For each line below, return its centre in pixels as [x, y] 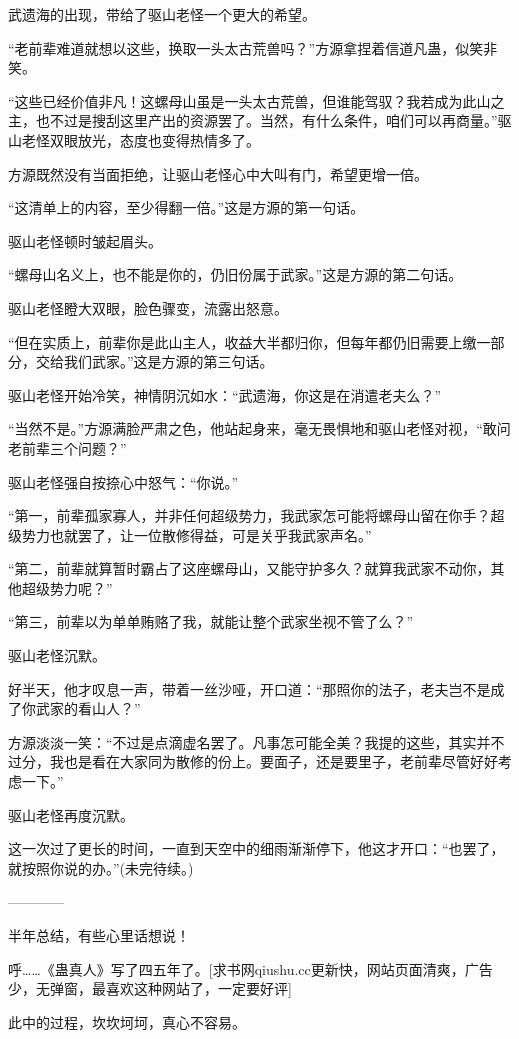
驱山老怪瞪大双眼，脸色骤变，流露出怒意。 [148, 307]
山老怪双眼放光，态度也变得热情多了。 [134, 139]
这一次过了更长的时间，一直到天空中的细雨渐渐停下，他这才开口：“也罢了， [256, 848]
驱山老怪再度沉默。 [71, 814]
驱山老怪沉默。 [57, 655]
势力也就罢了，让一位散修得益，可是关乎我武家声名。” [196, 534]
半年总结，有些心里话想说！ [99, 935]
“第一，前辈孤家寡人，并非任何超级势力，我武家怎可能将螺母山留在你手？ [249, 515]
